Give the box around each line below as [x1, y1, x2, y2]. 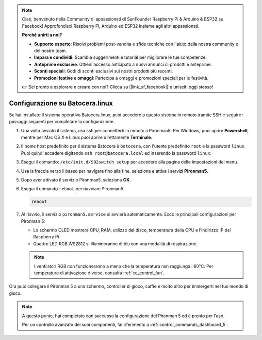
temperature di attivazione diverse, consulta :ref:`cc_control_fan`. [34, 270, 164, 276]
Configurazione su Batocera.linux [9, 99, 113, 107]
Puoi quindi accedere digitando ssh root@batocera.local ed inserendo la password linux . [21, 150, 212, 156]
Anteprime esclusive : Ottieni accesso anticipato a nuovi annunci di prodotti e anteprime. [34, 61, 212, 67]
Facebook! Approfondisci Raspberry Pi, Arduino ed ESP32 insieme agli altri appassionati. [22, 23, 200, 29]
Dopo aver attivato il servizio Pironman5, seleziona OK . [21, 177, 131, 182]
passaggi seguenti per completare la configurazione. [9, 119, 115, 125]
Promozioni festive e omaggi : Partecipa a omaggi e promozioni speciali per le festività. [34, 75, 209, 81]
